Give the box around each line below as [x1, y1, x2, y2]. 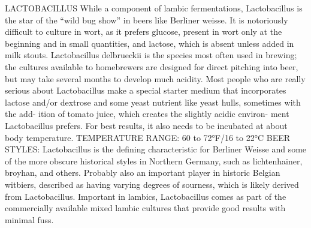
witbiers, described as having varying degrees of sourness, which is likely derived [5, 178, 299, 190]
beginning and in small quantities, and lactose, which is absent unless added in [5, 37, 294, 49]
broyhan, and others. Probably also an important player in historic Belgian [5, 166, 280, 179]
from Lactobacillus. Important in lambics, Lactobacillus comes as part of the [5, 190, 286, 202]
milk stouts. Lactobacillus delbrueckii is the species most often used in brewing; [5, 49, 297, 61]
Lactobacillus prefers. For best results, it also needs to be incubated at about [5, 119, 288, 131]
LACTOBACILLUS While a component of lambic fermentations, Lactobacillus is [5, 2, 303, 14]
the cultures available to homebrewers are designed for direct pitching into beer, [5, 60, 298, 73]
